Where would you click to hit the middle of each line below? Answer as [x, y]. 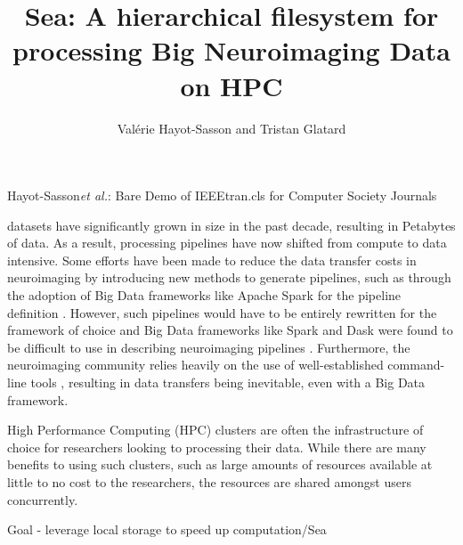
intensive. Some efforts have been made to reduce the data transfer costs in [212, 260]
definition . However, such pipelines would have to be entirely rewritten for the [222, 312]
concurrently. [43, 499]
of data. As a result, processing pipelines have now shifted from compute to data [227, 243]
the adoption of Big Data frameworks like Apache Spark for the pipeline [204, 295]
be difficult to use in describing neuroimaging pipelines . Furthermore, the [209, 347]
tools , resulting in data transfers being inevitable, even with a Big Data [228, 382]
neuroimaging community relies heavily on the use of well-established [195, 365]
